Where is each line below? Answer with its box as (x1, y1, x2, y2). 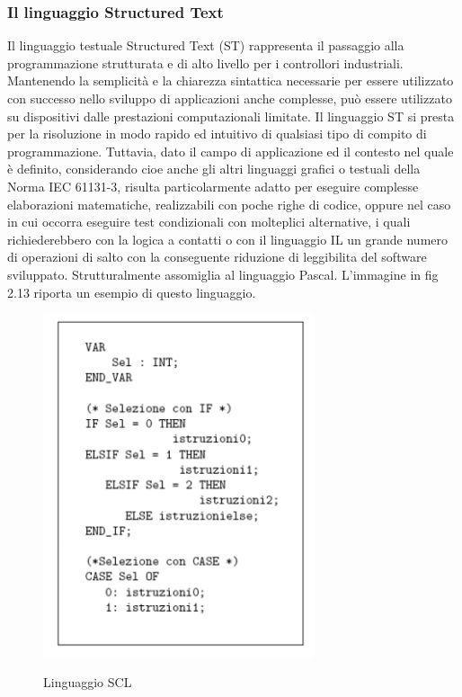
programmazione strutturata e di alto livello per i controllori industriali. (7, 53, 404, 72)
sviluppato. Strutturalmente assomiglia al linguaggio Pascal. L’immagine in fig (7, 264, 439, 283)
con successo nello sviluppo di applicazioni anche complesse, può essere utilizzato (7, 89, 452, 107)
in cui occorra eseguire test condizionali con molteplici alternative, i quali (7, 212, 411, 231)
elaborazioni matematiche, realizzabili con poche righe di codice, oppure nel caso (7, 194, 451, 213)
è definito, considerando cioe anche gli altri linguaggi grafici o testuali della (7, 159, 421, 178)
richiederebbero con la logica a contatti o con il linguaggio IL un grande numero (7, 229, 449, 248)
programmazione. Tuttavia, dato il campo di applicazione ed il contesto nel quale (7, 141, 454, 160)
